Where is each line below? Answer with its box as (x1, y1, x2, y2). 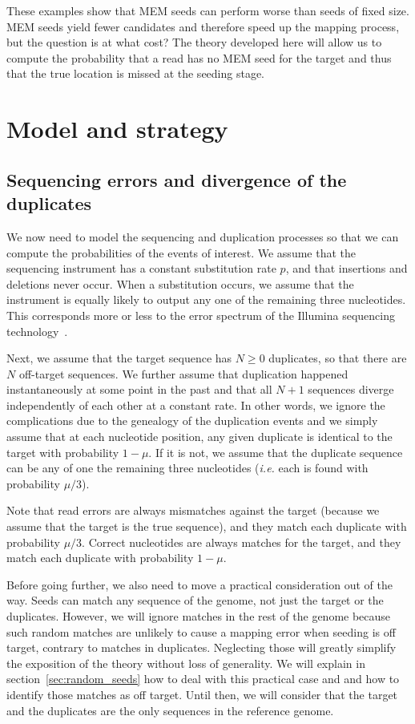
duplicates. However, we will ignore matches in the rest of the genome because (6, 608, 391, 624)
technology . (6, 322, 68, 339)
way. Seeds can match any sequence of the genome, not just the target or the (6, 592, 384, 609)
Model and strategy (6, 112, 228, 145)
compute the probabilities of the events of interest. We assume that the (6, 244, 356, 261)
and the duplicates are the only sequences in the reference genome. (6, 702, 334, 718)
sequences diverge (308, 381, 394, 398)
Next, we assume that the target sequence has (6, 350, 232, 366)
